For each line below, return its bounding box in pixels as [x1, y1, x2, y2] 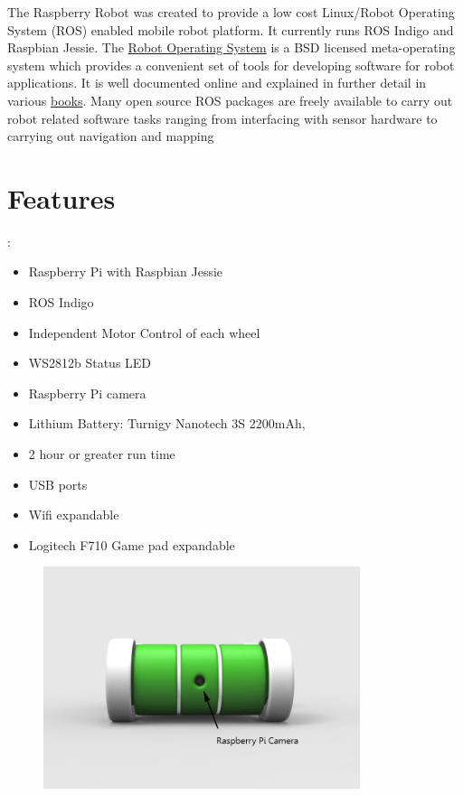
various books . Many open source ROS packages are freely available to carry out [7, 90, 453, 109]
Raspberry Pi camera [28, 383, 146, 402]
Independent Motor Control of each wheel [28, 323, 260, 342]
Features [7, 179, 116, 216]
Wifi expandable [28, 505, 119, 524]
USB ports [28, 474, 88, 493]
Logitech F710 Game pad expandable [28, 535, 235, 554]
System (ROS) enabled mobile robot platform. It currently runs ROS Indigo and [7, 20, 454, 39]
